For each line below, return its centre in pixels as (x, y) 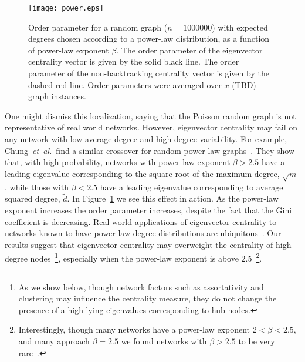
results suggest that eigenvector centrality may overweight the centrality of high (148, 244)
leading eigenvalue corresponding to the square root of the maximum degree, (142, 173)
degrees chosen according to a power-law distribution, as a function (149, 38)
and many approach (54, 341)
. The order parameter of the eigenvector (189, 50)
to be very (257, 341)
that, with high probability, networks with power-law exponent (118, 162)
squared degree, (33, 198)
